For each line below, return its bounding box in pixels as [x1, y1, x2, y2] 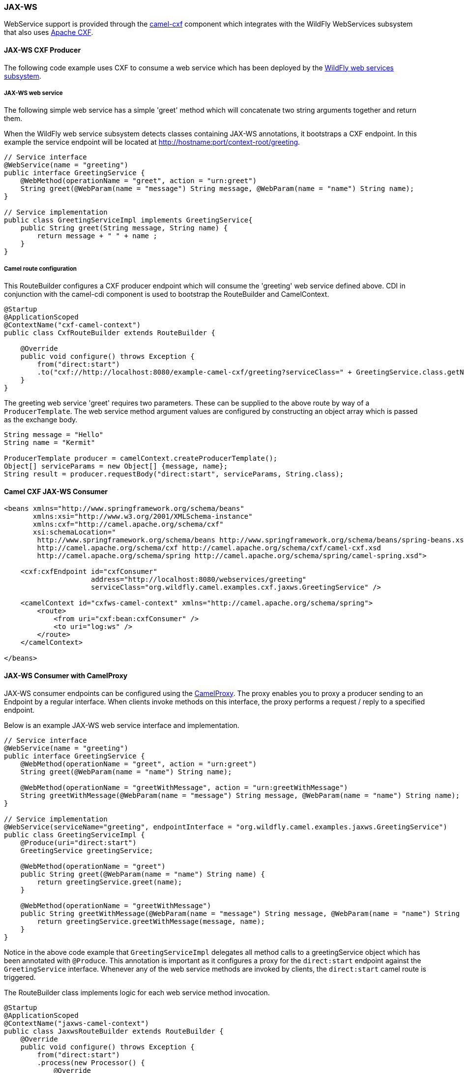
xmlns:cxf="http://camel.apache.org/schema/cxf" [33, 520, 224, 529]
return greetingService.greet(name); [37, 878, 182, 886]
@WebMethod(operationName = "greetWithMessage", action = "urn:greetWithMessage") [20, 783, 348, 791]
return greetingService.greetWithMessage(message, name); [37, 917, 265, 925]
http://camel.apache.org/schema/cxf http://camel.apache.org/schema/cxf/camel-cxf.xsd [37, 544, 381, 552]
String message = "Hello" [4, 431, 104, 439]
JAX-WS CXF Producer [4, 45, 81, 54]
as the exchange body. [4, 415, 78, 424]
